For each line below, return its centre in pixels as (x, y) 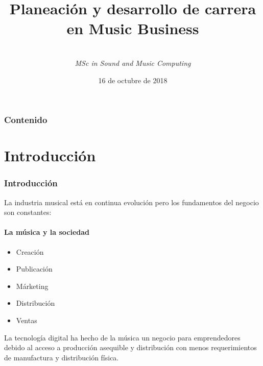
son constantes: (28, 212)
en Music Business (133, 28)
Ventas (27, 320)
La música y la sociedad (47, 232)
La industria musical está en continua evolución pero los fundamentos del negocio (131, 202)
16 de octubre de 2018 (133, 80)
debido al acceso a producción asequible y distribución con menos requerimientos (130, 347)
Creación (30, 251)
